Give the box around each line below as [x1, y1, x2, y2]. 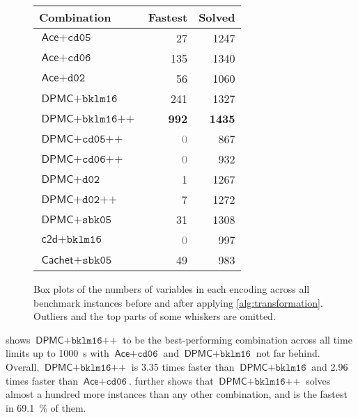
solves [306, 373, 331, 387]
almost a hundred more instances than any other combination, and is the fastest [6, 387, 348, 401]
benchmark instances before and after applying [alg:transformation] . [33, 295, 323, 310]
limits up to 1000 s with [6, 346, 109, 360]
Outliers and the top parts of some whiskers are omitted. [33, 309, 276, 323]
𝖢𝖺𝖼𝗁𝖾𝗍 [41, 254, 74, 266]
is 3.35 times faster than [131, 359, 235, 373]
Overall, [6, 359, 40, 373]
